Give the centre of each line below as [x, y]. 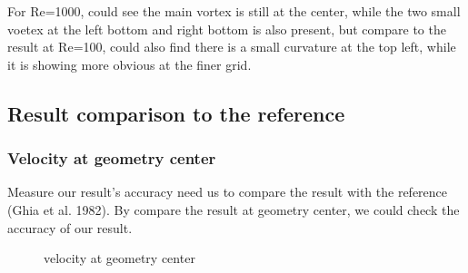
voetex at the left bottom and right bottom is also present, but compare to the [227, 29]
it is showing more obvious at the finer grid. [129, 64]
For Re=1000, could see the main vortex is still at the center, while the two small [234, 11]
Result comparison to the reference [176, 113]
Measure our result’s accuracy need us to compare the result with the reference [228, 192]
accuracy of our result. [70, 227]
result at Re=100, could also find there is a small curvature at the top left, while [232, 47]
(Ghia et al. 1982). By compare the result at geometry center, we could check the [234, 209]
